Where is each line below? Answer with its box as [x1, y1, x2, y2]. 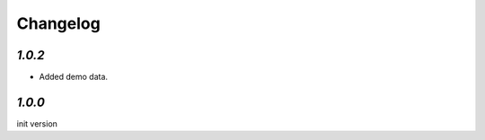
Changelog [16, 13, 101, 33]
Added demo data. [39, 72, 108, 83]
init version [16, 118, 58, 129]
